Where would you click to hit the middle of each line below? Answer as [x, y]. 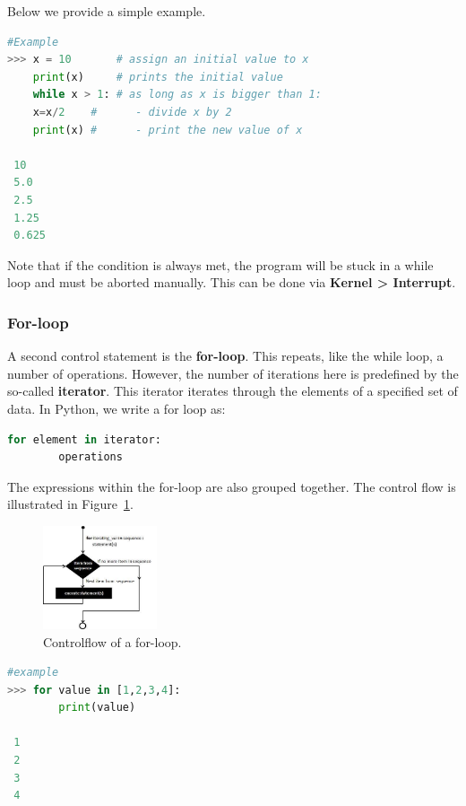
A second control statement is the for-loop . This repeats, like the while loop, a [225, 356]
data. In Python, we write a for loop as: [116, 408]
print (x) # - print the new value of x [168, 130]
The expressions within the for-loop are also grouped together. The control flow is [232, 486]
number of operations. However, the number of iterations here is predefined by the [233, 373]
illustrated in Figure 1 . [70, 504]
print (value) [97, 708]
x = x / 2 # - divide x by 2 [132, 112]
